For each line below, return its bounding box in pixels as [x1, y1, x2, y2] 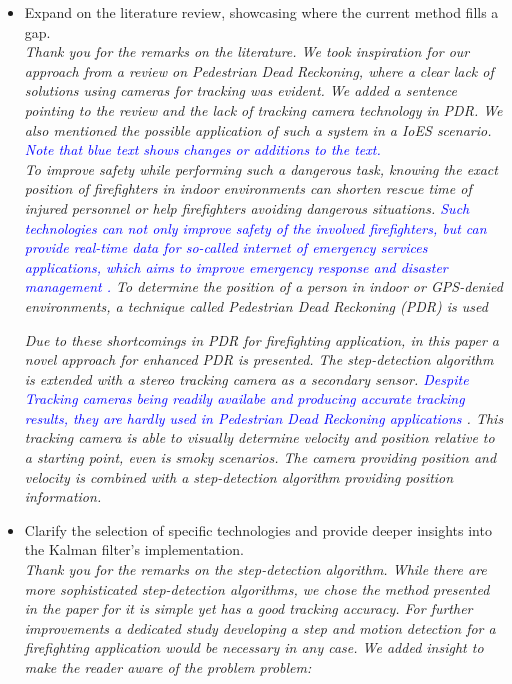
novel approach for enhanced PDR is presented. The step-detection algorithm [24, 349, 494, 370]
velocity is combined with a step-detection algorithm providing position [24, 466, 454, 487]
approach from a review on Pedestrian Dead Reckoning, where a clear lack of [24, 60, 494, 81]
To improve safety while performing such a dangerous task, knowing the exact [24, 158, 498, 179]
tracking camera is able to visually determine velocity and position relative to [24, 427, 495, 448]
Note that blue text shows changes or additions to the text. [24, 139, 381, 160]
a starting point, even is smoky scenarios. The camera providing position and [24, 447, 497, 468]
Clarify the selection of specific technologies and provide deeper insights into [24, 519, 492, 540]
